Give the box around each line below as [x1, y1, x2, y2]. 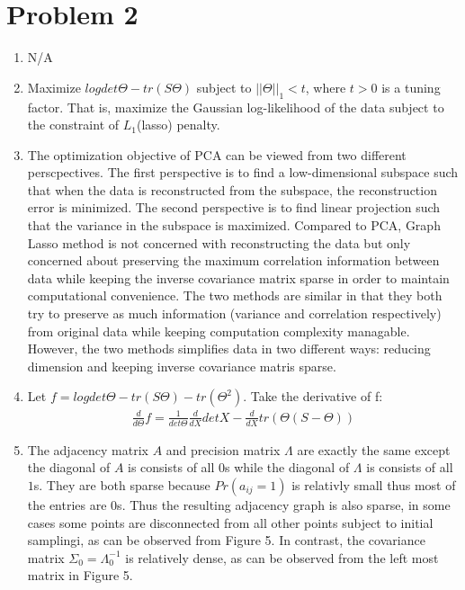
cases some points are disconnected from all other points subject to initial [27, 513, 434, 532]
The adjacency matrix [27, 440, 149, 459]
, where [305, 77, 346, 96]
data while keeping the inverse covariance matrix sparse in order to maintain [27, 268, 450, 287]
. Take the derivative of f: [243, 387, 383, 406]
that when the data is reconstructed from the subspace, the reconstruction [27, 180, 437, 199]
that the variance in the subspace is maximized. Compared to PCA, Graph [27, 216, 441, 235]
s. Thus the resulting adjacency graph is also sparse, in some [117, 495, 451, 514]
